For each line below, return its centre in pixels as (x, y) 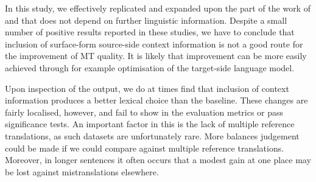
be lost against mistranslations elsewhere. (82, 171)
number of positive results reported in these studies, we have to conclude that (150, 32)
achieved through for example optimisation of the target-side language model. (150, 67)
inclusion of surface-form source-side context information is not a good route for (154, 44)
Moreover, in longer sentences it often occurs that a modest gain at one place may (158, 160)
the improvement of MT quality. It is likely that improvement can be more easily (156, 56)
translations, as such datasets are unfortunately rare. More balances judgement (152, 135)
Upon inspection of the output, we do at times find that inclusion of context (147, 88)
